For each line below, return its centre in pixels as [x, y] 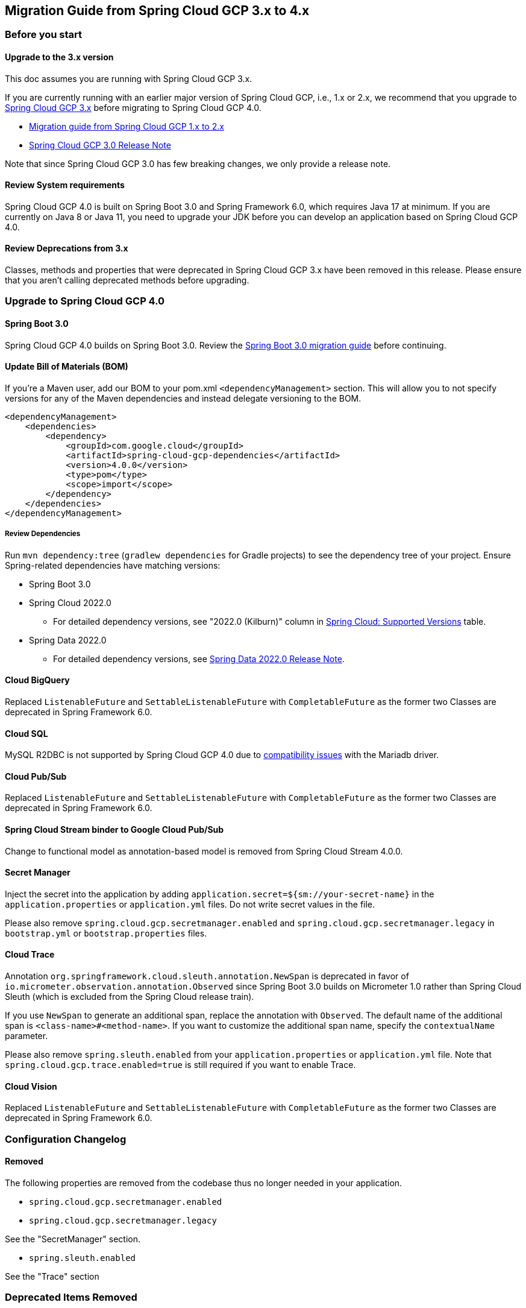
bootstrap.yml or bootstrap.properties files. [106, 933]
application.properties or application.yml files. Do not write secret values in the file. [190, 904]
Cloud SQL [27, 733]
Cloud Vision [31, 1086]
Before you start [43, 35]
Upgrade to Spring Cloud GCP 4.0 [85, 301]
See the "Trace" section [52, 1276]
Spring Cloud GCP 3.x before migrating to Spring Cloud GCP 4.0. [133, 107]
